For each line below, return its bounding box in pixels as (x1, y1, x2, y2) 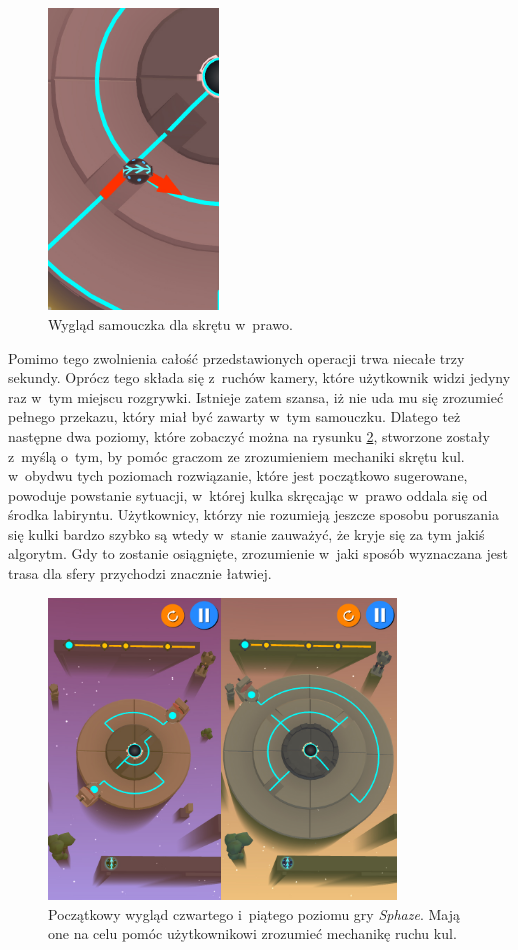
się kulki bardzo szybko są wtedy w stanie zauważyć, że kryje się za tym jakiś (8, 523, 485, 544)
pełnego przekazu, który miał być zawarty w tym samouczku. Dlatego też (8, 406, 461, 427)
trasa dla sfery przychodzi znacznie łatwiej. (8, 563, 272, 584)
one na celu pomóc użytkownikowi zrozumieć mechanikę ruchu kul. (48, 923, 457, 944)
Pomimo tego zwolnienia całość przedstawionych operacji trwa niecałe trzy (8, 347, 465, 368)
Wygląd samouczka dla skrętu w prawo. (48, 313, 293, 334)
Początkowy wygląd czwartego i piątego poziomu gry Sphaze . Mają (48, 903, 460, 924)
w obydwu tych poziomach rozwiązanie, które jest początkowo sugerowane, (8, 465, 468, 486)
